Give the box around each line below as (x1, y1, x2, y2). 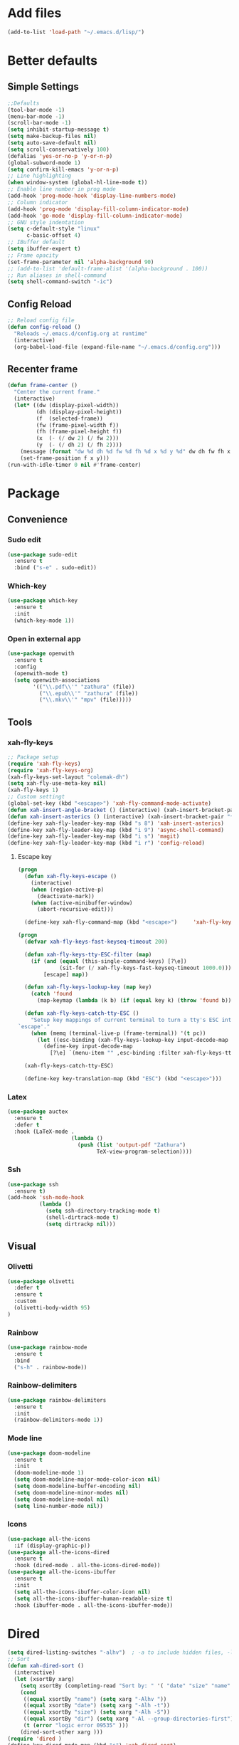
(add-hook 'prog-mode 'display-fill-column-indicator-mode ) (7, 205, 190, 213)
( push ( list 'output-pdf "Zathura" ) (77, 1141, 186, 1149)
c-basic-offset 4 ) (26, 232, 81, 239)
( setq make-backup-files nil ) (7, 133, 97, 140)
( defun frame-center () (7, 382, 78, 389)
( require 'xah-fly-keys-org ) (7, 766, 94, 774)
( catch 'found (31, 991, 73, 998)
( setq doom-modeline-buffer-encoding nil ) (14, 1482, 142, 1490)
